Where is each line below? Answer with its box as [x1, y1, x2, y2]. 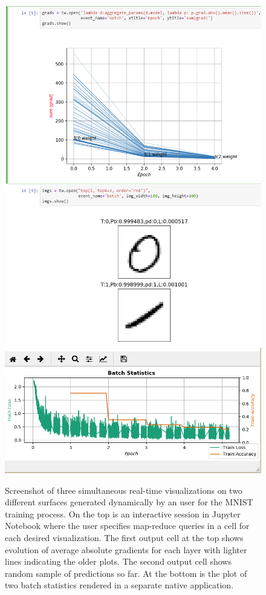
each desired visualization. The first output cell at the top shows [5, 531, 244, 543]
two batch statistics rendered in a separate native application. [5, 579, 234, 591]
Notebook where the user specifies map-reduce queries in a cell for [5, 519, 250, 532]
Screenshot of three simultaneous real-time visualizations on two [5, 484, 242, 496]
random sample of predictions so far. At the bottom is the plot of [5, 567, 247, 579]
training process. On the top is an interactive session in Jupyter [5, 507, 241, 520]
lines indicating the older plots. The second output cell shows [5, 555, 232, 568]
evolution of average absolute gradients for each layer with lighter [5, 543, 247, 556]
